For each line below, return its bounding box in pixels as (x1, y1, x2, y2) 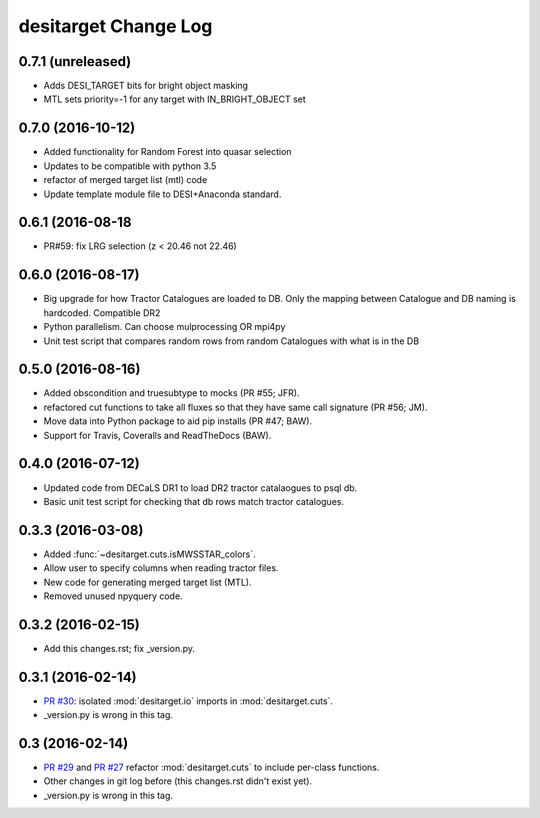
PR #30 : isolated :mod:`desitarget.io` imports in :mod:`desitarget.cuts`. (43, 695, 334, 707)
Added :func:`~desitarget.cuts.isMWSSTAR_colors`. (43, 548, 257, 560)
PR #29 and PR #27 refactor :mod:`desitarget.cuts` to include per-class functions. (43, 761, 380, 774)
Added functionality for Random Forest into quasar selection (43, 146, 292, 158)
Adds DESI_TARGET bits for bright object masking (43, 80, 249, 92)
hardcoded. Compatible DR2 (43, 306, 161, 319)
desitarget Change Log (18, 15, 213, 37)
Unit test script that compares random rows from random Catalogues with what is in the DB (43, 335, 420, 347)
